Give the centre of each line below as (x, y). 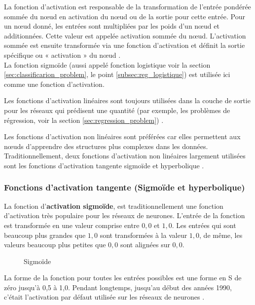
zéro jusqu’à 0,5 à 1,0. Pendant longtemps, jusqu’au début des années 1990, (118, 287)
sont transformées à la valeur (144, 235)
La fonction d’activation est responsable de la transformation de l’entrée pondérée (127, 6)
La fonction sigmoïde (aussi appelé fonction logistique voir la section (107, 64)
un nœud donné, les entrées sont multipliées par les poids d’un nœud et (112, 26)
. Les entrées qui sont (204, 225)
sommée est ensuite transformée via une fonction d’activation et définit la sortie (125, 45)
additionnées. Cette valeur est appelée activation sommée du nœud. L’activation (125, 35)
